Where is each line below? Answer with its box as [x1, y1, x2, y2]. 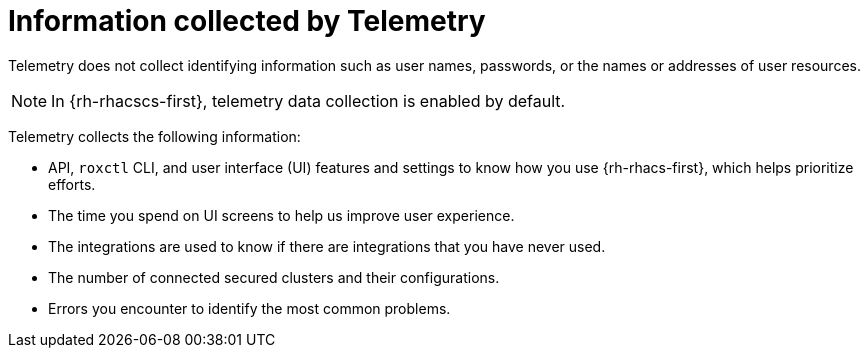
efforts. [48, 175, 96, 193]
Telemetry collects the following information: [8, 127, 301, 145]
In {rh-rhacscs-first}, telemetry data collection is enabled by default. [51, 90, 566, 111]
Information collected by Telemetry [8, 4, 486, 38]
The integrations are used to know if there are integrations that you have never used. [48, 237, 606, 255]
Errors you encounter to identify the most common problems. [48, 299, 451, 317]
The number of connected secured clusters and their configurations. [48, 268, 500, 286]
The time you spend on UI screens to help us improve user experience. [48, 206, 515, 224]
